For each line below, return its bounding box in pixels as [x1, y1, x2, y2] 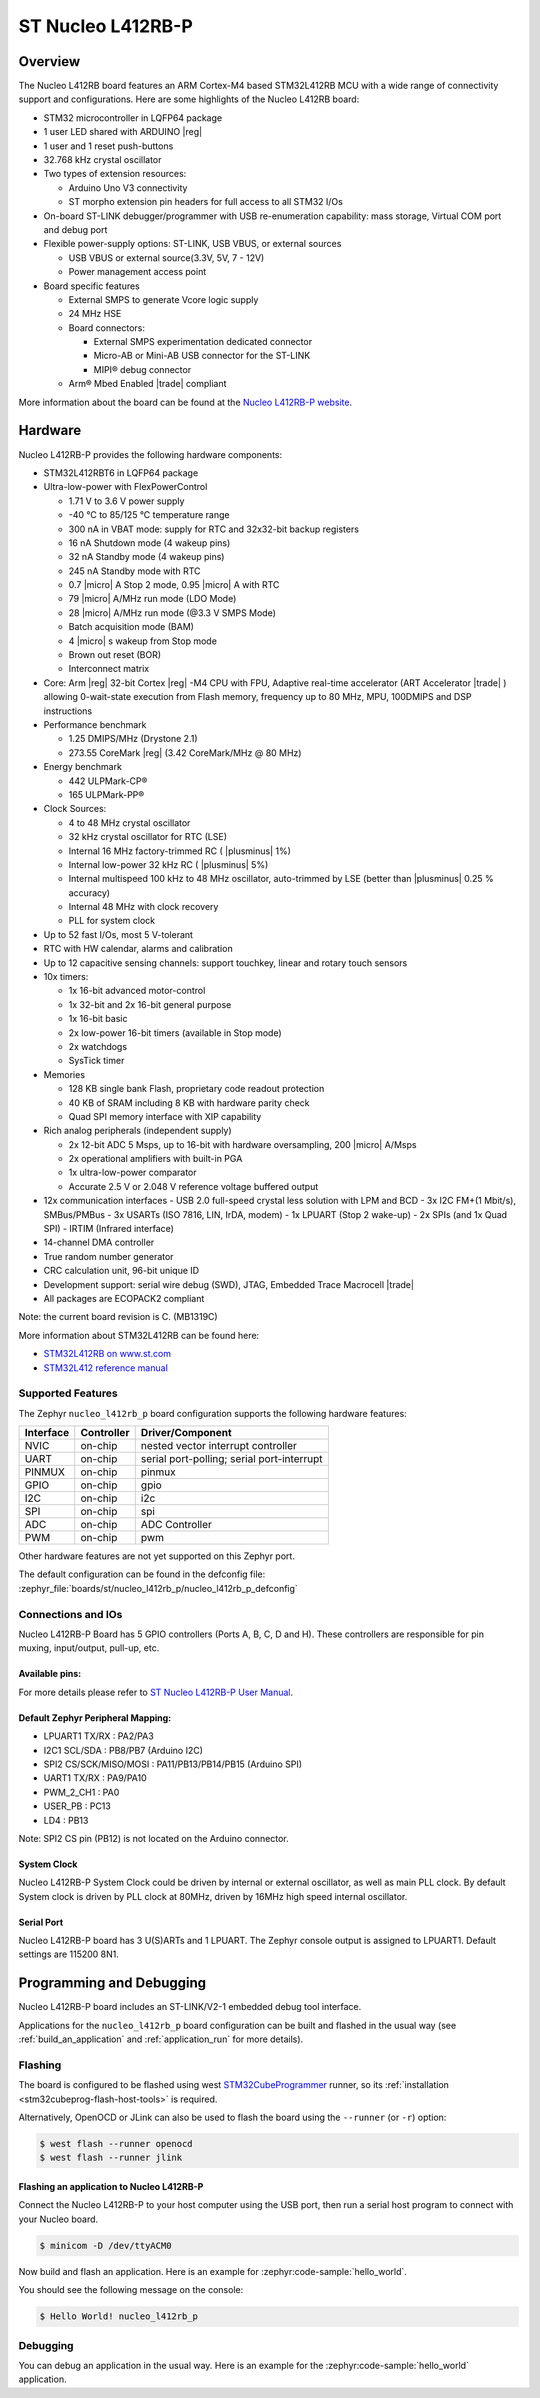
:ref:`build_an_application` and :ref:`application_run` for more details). [18, 2033, 304, 2045]
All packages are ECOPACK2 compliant [43, 1293, 205, 1304]
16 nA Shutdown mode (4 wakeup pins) [68, 536, 231, 549]
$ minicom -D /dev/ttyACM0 [39, 2240, 172, 2251]
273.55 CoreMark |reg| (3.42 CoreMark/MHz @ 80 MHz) [68, 746, 302, 759]
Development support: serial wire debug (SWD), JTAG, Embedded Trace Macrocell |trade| [43, 1278, 415, 1290]
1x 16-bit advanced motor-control [68, 985, 206, 997]
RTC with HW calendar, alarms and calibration [43, 943, 234, 955]
